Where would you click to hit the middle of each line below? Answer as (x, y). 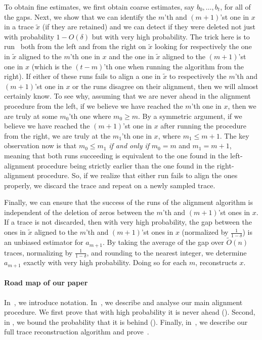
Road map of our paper (46, 283)
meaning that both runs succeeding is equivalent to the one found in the (116, 155)
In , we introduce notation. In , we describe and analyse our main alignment (123, 302)
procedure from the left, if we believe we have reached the (94, 105)
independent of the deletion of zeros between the (79, 212)
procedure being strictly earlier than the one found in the (126, 165)
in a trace (19, 27)
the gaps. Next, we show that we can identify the (80, 16)
